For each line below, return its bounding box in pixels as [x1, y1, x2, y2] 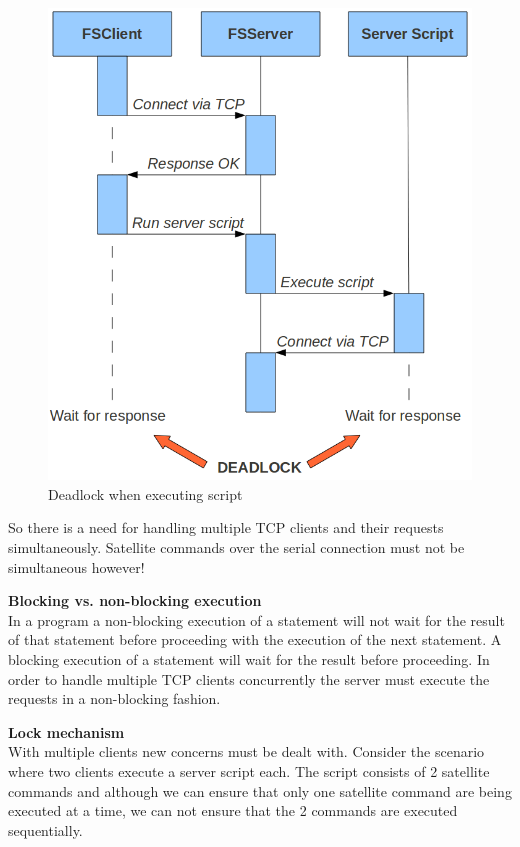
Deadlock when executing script [48, 483, 243, 504]
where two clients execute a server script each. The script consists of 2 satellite [8, 760, 490, 781]
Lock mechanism [8, 721, 125, 742]
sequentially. [8, 819, 83, 840]
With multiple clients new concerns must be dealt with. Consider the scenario [8, 741, 485, 762]
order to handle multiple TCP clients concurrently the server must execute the [8, 668, 490, 689]
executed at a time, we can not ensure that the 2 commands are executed [8, 800, 458, 821]
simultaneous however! [8, 556, 145, 577]
